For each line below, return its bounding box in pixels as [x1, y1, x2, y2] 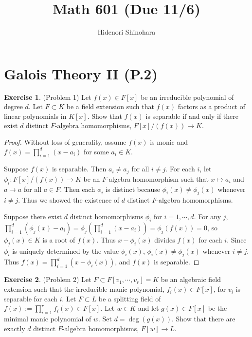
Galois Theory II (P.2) [4, 63, 158, 83]
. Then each [60, 184, 95, 194]
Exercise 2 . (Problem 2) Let [4, 274, 91, 284]
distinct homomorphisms [70, 211, 144, 222]
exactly [4, 323, 25, 333]
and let [138, 303, 159, 313]
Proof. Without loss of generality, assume [4, 137, 126, 147]
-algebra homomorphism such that [107, 173, 209, 184]
